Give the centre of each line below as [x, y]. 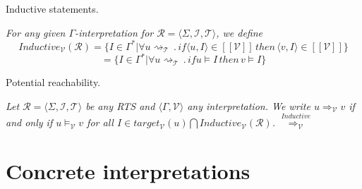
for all [100, 122]
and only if [29, 122]
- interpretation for [114, 32]
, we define [240, 32]
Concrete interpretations [128, 170]
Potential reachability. [53, 82]
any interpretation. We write [249, 105]
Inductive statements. [52, 8]
